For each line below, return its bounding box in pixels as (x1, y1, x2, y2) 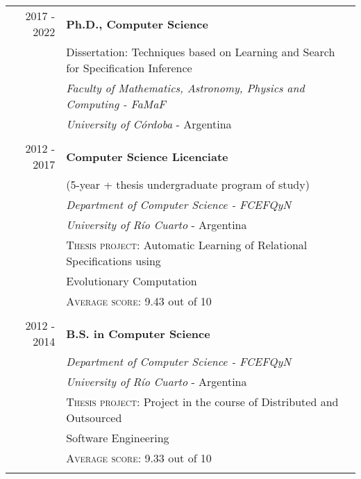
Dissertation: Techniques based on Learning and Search (66, 44, 335, 60)
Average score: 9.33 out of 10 (66, 450, 212, 466)
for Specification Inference (66, 60, 192, 76)
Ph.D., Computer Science (66, 15, 208, 32)
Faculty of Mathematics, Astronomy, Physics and (66, 80, 305, 96)
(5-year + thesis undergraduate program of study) (66, 176, 310, 192)
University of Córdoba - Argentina (66, 116, 232, 132)
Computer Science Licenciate (66, 148, 228, 165)
